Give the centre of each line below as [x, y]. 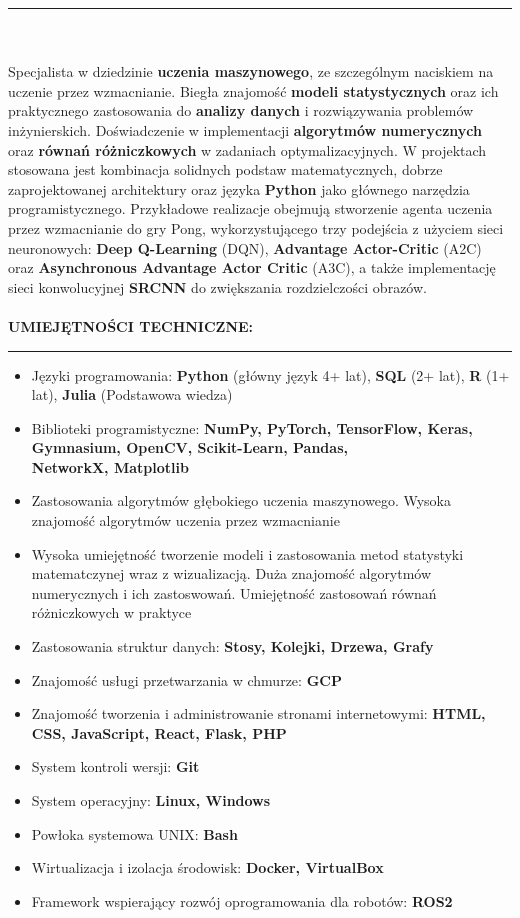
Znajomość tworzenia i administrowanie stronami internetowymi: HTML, [258, 713]
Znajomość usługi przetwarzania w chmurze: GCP [186, 679]
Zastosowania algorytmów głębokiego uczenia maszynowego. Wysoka [241, 500]
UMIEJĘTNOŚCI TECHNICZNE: [131, 325]
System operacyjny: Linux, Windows [151, 800]
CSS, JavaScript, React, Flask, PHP [159, 732]
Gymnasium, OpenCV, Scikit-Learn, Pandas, [189, 447]
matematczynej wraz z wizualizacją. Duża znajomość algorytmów [231, 573]
